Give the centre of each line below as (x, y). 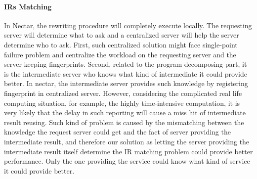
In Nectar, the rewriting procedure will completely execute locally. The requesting (128, 25)
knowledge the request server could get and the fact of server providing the (117, 132)
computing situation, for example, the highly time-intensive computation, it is (122, 103)
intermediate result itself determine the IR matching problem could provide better (128, 151)
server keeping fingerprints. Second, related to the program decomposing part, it (126, 64)
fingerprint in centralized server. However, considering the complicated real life (123, 93)
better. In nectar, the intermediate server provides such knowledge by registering (126, 83)
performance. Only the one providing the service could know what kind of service (127, 161)
